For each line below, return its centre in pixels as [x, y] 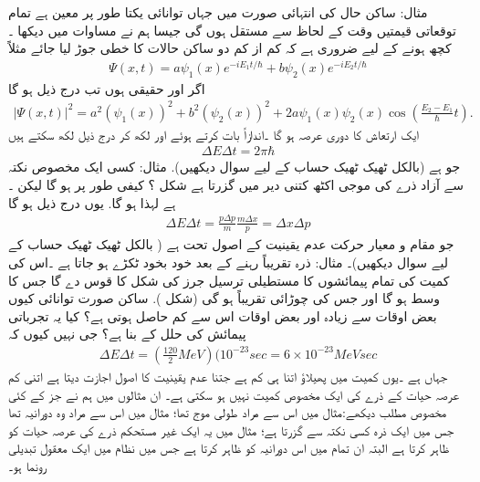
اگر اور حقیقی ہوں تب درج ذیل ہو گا [107, 88]
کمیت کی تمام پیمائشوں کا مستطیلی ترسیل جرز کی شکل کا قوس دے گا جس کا [229, 280]
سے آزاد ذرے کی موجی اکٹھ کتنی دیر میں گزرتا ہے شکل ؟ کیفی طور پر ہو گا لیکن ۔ [236, 185]
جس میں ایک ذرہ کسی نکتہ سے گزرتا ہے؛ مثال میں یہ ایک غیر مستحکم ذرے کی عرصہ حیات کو [231, 430]
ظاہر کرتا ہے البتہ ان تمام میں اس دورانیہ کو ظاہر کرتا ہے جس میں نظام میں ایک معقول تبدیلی [229, 448]
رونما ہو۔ [28, 465]
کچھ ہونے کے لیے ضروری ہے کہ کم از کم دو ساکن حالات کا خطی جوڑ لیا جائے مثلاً [230, 48]
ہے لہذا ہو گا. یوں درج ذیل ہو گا [92, 202]
